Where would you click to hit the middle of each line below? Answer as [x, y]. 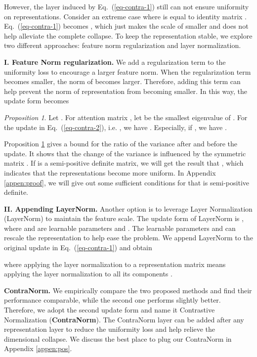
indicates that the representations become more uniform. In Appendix [110, 172]
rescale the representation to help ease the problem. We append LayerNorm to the [128, 238]
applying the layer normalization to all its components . [88, 274]
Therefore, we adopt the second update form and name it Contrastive [109, 310]
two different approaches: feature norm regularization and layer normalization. [123, 45]
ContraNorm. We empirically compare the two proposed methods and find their [128, 290]
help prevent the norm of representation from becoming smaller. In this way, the [126, 91]
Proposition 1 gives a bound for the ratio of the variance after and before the [121, 144]
